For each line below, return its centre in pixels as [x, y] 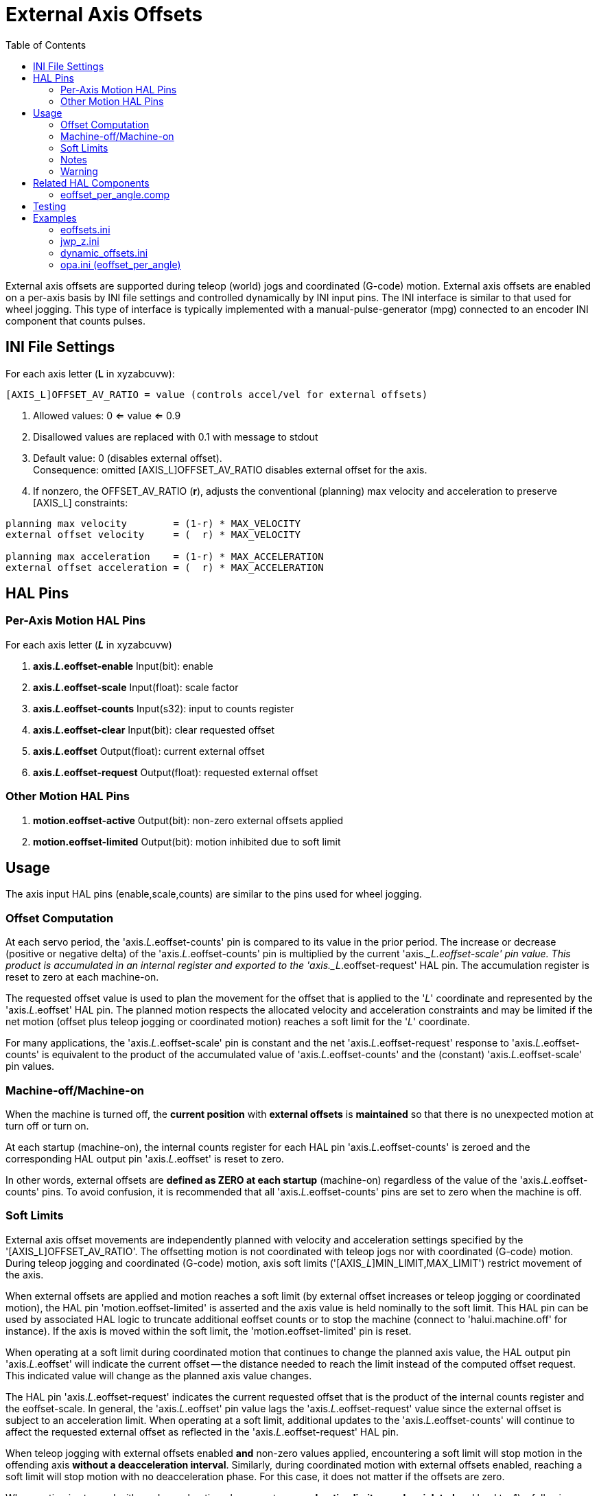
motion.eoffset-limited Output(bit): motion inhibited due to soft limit [187, 841]
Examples [55, 218]
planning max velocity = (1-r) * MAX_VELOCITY [153, 523]
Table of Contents [46, 45]
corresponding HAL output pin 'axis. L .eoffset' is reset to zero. [145, 1158]
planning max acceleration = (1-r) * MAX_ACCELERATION [165, 556]
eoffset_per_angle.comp [115, 194]
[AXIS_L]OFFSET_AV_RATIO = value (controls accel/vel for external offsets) [217, 394]
